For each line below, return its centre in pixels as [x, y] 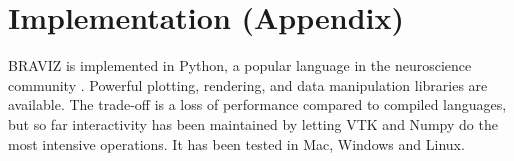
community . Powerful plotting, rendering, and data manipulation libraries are [248, 84]
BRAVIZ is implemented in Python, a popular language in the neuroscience [240, 65]
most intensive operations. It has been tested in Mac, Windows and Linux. [236, 143]
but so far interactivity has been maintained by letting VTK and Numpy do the [253, 123]
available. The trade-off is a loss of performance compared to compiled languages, [257, 104]
